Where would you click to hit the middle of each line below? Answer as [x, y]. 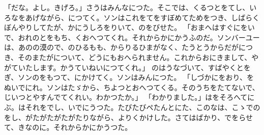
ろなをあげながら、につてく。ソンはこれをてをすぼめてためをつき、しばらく [132, 17]
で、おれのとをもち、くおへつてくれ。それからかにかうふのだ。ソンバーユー [132, 37]
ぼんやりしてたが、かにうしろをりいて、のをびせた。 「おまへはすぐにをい [129, 27]
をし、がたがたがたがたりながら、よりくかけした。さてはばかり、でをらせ [128, 117]
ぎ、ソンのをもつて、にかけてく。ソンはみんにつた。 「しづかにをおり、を [129, 77]
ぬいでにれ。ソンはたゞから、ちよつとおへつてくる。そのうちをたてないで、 [132, 87]
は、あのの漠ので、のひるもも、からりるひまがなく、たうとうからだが [122, 47]
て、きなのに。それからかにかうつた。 [68, 127]
